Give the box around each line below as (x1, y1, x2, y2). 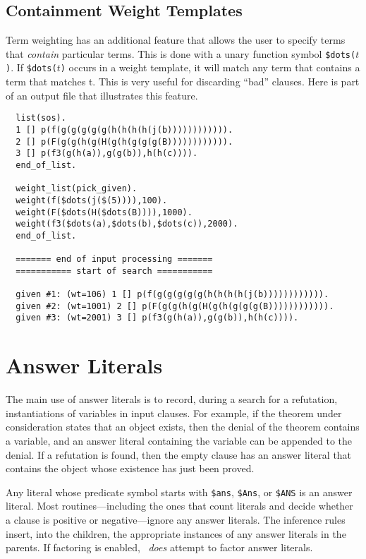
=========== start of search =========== (16, 265, 213, 276)
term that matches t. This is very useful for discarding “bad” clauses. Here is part (6, 74, 360, 89)
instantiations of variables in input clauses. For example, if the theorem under (6, 405, 342, 420)
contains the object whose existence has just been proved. (6, 461, 255, 476)
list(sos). (16, 113, 66, 124)
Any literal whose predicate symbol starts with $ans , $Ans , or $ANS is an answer (6, 484, 353, 499)
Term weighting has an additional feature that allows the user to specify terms (6, 32, 346, 47)
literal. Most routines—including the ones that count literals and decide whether (6, 498, 353, 513)
